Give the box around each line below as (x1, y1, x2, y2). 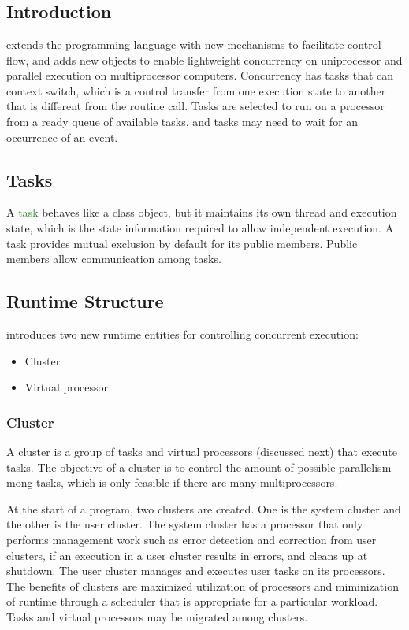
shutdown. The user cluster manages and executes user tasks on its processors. (6, 562, 385, 579)
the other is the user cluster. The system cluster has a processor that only (6, 516, 363, 532)
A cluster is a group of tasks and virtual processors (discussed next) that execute (6, 443, 397, 459)
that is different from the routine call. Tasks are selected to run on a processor (6, 98, 385, 114)
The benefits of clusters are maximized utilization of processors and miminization (6, 577, 399, 594)
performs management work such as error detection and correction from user (6, 531, 377, 547)
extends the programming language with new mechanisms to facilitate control (6, 36, 381, 52)
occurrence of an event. (6, 128, 118, 145)
